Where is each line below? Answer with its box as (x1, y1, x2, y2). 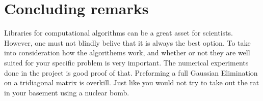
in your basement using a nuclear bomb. (4, 87, 129, 97)
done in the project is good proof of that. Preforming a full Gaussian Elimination (4, 67, 258, 78)
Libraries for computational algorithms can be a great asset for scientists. (4, 27, 233, 38)
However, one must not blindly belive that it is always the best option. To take (4, 37, 251, 48)
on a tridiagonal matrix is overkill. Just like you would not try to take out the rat (4, 77, 259, 88)
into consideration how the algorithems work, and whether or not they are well (4, 47, 250, 58)
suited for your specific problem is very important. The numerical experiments (4, 57, 249, 68)
